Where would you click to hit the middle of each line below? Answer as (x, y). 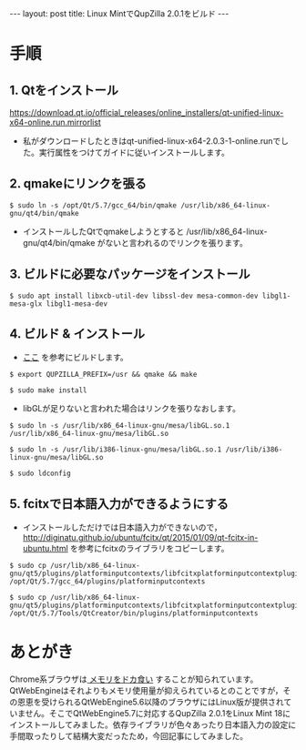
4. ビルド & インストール (77, 334)
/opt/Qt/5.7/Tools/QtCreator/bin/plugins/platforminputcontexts (134, 613)
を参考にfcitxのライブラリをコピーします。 (149, 549)
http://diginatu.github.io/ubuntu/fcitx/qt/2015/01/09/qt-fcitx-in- (140, 538)
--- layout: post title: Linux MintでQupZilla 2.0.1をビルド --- (119, 14)
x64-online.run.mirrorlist (56, 122)
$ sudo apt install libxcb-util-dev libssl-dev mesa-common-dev (134, 296)
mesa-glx (26, 304)
